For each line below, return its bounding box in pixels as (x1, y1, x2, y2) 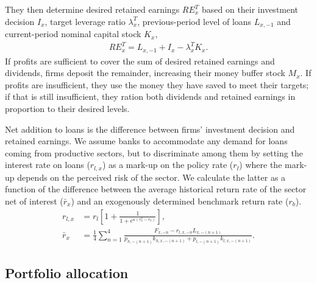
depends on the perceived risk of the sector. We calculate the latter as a (17, 170, 286, 183)
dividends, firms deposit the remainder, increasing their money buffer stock (5, 66, 285, 79)
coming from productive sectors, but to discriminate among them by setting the (5, 146, 303, 159)
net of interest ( (5, 195, 63, 208)
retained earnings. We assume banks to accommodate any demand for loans (5, 135, 288, 147)
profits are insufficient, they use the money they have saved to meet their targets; (5, 78, 309, 91)
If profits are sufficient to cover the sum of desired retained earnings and (5, 54, 275, 67)
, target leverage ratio (45, 15, 126, 27)
